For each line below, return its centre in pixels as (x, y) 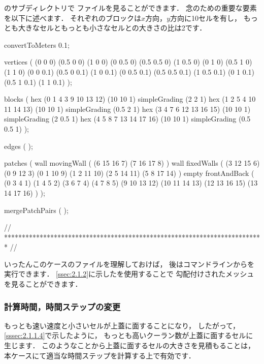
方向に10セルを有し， (206, 18)
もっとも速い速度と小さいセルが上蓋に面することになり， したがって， (122, 325)
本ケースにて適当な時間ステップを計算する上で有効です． (100, 355)
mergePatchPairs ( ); (36, 210)
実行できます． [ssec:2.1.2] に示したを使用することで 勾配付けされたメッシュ (129, 274)
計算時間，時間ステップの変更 (62, 306)
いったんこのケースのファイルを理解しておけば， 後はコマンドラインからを (129, 264)
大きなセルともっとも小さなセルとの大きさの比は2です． (112, 28)
